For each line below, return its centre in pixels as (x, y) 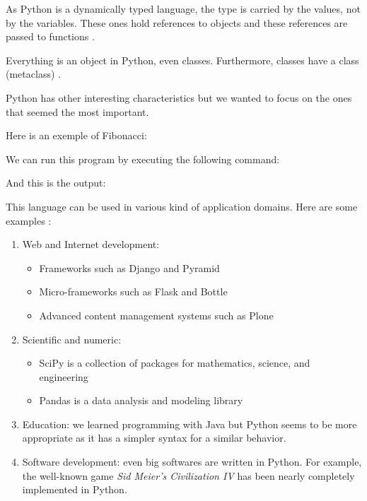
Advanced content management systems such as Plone (156, 315)
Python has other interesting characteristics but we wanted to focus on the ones (179, 97)
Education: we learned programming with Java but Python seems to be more (190, 424)
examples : (29, 220)
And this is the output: (56, 183)
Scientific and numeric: (72, 339)
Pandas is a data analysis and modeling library (141, 400)
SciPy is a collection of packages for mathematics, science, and (175, 363)
